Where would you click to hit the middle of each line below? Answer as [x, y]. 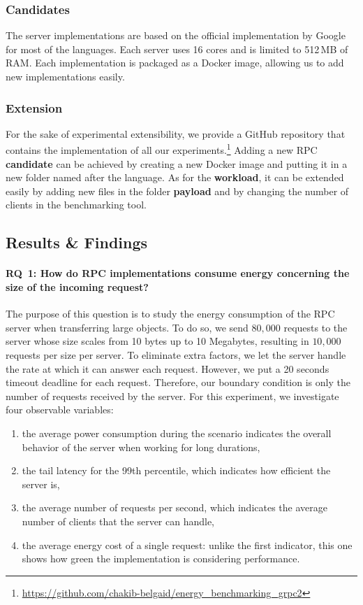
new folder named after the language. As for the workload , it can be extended [175, 177]
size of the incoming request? [77, 287]
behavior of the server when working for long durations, [141, 447]
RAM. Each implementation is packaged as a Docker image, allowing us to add [175, 63]
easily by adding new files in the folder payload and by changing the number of [177, 191]
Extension [34, 107]
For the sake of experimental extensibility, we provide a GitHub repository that [176, 133]
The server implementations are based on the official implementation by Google [176, 35]
